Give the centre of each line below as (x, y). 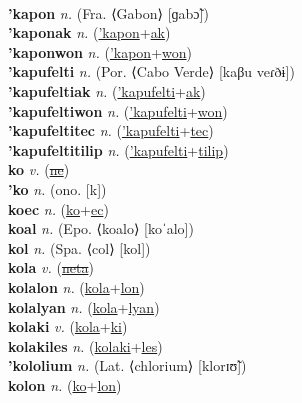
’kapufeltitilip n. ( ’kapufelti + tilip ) (118, 149)
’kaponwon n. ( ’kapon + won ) (100, 51)
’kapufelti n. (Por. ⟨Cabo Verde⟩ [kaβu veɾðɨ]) (151, 71)
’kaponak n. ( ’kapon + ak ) (89, 32)
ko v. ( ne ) (39, 169)
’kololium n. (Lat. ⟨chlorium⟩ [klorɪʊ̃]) (127, 365)
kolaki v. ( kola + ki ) (68, 326)
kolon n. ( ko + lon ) (65, 384)
